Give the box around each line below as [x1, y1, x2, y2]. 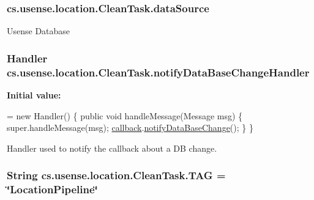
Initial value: [7, 88, 61, 101]
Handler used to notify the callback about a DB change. [7, 141, 217, 154]
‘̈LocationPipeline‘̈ [7, 182, 98, 197]
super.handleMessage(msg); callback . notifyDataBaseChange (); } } [7, 121, 253, 134]
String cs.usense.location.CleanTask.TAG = [7, 168, 226, 183]
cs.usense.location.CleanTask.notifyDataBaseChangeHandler [7, 64, 310, 80]
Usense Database [7, 24, 70, 37]
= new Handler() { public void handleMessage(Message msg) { [7, 109, 243, 122]
